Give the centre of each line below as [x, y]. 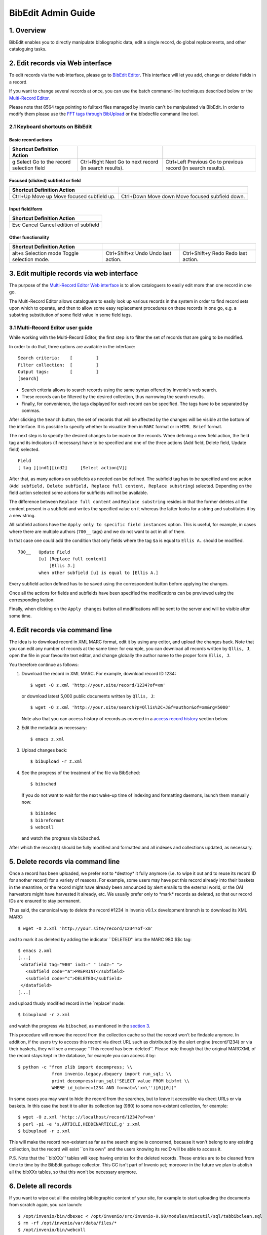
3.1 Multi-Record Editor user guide [51, 328]
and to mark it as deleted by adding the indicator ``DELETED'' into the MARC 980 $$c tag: [100, 939]
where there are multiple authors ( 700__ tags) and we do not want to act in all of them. [97, 532]
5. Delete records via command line [65, 861]
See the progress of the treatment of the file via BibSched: [81, 773]
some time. [20, 616]
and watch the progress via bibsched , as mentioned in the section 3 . [80, 1026]
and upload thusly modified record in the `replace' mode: [67, 1003]
